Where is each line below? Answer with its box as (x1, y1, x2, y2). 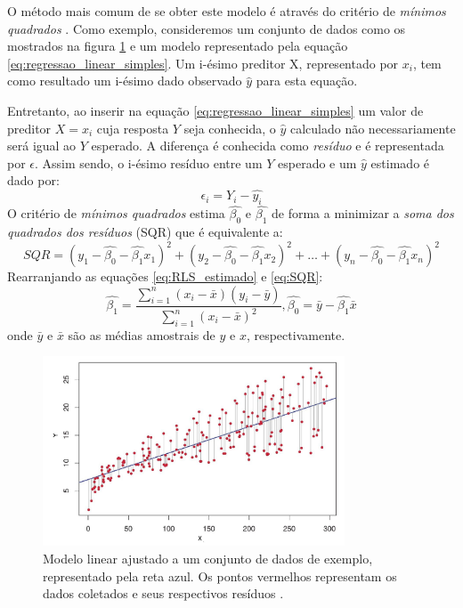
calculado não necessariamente (289, 118, 456, 137)
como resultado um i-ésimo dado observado (7, 71, 242, 90)
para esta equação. (256, 71, 358, 90)
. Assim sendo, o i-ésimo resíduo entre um (35, 153, 263, 172)
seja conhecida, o (183, 118, 276, 137)
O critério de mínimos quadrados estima (7, 204, 225, 223)
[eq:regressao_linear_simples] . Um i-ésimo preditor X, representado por (7, 53, 399, 72)
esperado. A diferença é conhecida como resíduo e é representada (91, 136, 444, 155)
